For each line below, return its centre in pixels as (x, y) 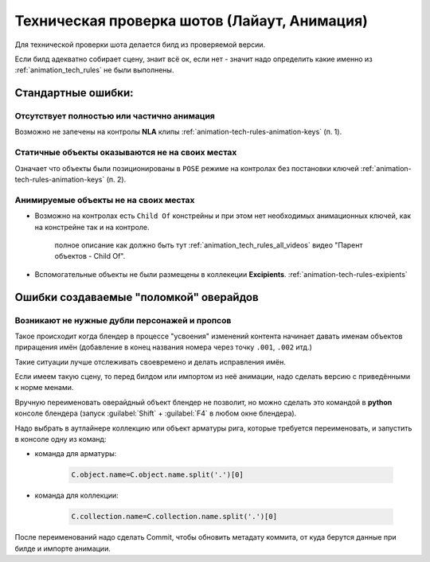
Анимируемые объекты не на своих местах (105, 200)
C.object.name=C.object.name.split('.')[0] (158, 475)
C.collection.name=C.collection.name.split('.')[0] (174, 517)
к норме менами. (44, 388)
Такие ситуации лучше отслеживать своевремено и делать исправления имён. (150, 361)
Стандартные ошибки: (74, 93)
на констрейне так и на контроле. (92, 227)
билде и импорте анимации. (63, 548)
